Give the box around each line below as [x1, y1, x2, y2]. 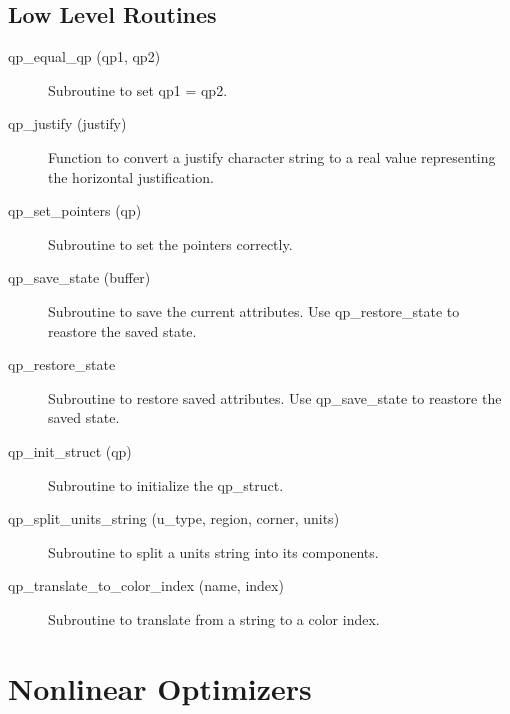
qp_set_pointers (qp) [8, 200, 142, 221]
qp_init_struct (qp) [8, 440, 132, 461]
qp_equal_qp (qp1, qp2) [8, 46, 161, 67]
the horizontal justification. [48, 166, 214, 187]
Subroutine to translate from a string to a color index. [48, 608, 380, 629]
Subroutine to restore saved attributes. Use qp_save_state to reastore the [48, 387, 502, 408]
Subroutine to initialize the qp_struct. [48, 474, 284, 495]
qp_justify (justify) [8, 113, 127, 134]
